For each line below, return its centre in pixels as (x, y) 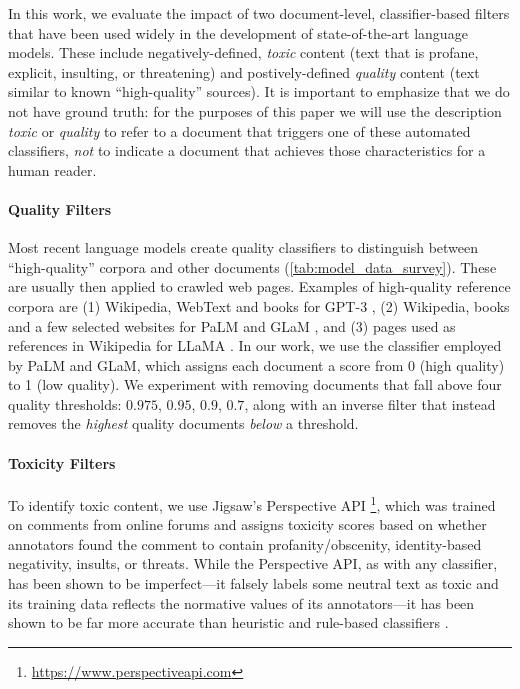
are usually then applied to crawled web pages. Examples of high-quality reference (259, 286)
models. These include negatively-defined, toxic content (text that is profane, (243, 52)
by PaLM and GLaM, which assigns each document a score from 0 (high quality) (256, 364)
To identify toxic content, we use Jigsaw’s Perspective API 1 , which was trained (252, 503)
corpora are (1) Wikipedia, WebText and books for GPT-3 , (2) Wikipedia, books (259, 305)
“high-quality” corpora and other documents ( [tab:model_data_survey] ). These (252, 266)
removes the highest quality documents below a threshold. (183, 423)
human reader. (52, 169)
